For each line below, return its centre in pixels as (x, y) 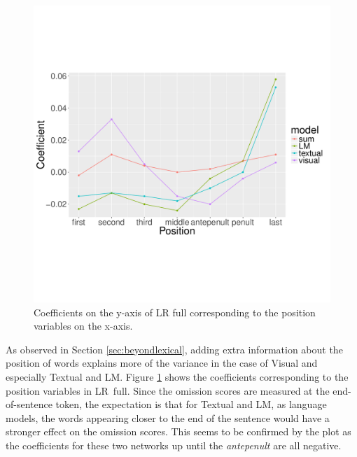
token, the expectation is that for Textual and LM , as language (191, 404)
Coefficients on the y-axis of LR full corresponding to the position (175, 312)
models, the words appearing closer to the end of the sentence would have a (168, 417)
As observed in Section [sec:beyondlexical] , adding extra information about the (174, 349)
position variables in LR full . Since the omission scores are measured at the (168, 390)
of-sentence (29, 404)
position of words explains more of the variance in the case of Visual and (162, 363)
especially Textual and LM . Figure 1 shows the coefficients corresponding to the (177, 376)
